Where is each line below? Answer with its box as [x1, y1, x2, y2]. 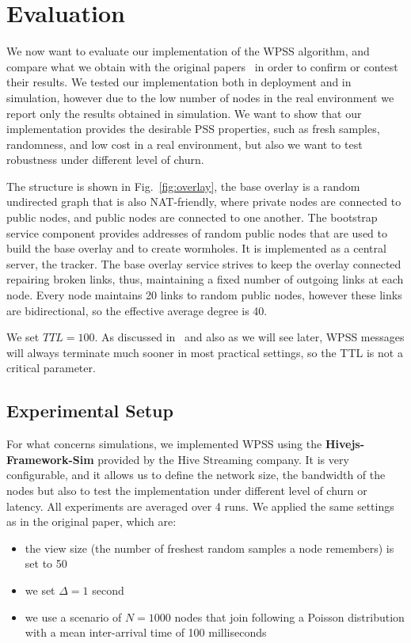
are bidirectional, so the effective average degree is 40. [6, 302, 268, 318]
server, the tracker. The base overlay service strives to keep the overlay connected [6, 255, 401, 272]
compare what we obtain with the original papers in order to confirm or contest [6, 58, 398, 74]
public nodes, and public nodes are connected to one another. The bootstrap [6, 209, 378, 226]
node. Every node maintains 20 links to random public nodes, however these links [6, 287, 402, 303]
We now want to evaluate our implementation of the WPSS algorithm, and [6, 43, 370, 59]
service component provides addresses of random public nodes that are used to [6, 224, 387, 241]
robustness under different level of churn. [6, 151, 204, 168]
